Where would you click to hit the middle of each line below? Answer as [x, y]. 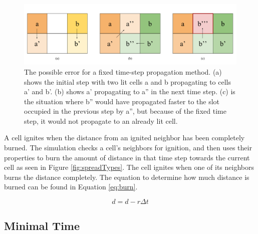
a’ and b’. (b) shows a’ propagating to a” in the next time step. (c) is [130, 91]
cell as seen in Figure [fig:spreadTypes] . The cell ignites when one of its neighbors [129, 167]
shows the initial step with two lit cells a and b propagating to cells [128, 81]
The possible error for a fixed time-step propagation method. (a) [123, 71]
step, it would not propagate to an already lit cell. [101, 121]
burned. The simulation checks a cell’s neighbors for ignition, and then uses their [128, 148]
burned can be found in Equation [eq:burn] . [71, 187]
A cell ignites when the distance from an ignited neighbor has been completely [124, 138]
